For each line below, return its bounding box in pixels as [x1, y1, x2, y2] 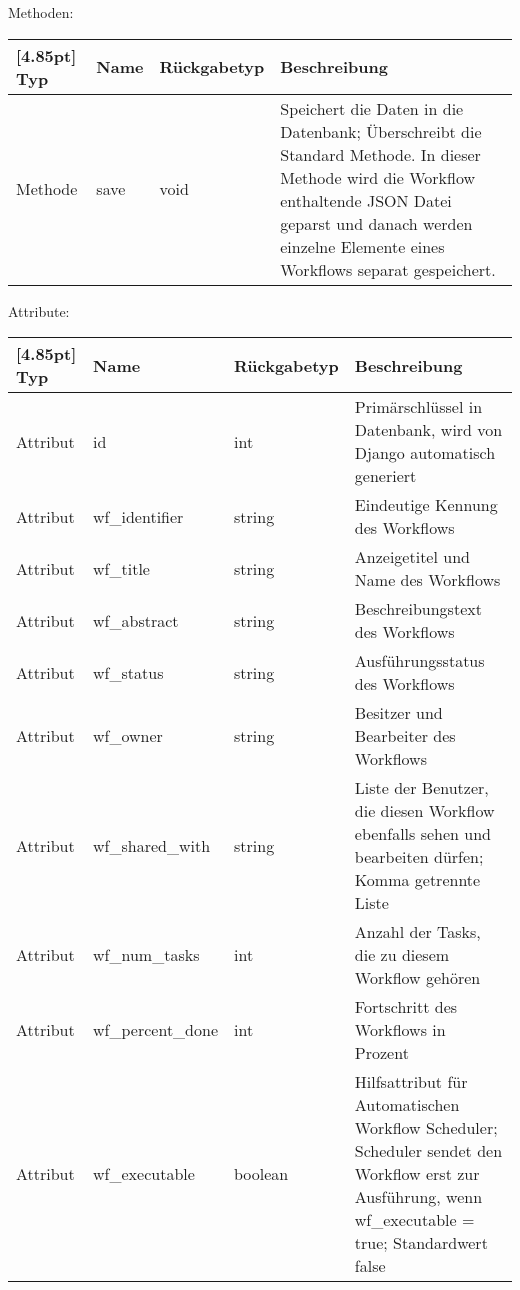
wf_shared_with [93, 833, 211, 857]
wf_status [93, 660, 164, 684]
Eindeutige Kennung [354, 493, 498, 517]
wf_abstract [93, 608, 179, 632]
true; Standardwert [354, 1231, 488, 1255]
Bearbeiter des [354, 724, 456, 748]
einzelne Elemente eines [280, 234, 445, 258]
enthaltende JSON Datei [280, 188, 452, 212]
